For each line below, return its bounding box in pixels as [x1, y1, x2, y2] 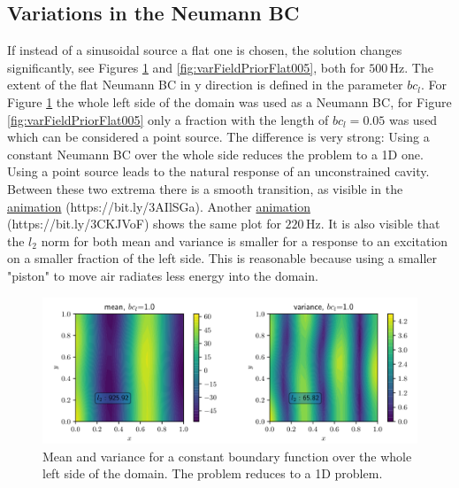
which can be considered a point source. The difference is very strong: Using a [7, 128, 430, 146]
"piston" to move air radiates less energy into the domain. [7, 266, 318, 284]
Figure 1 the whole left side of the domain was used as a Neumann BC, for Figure [7, 92, 452, 111]
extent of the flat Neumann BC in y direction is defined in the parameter [7, 75, 403, 94]
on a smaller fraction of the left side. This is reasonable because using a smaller [7, 249, 438, 267]
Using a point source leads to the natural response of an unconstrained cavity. [7, 162, 430, 181]
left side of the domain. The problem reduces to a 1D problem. [42, 464, 383, 483]
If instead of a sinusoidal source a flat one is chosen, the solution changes [7, 41, 402, 59]
